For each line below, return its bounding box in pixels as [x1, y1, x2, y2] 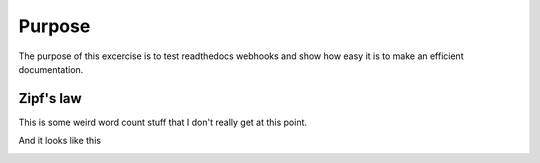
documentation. [18, 63, 84, 75]
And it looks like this [18, 135, 102, 147]
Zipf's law [18, 90, 82, 107]
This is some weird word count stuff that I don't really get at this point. [18, 116, 308, 128]
